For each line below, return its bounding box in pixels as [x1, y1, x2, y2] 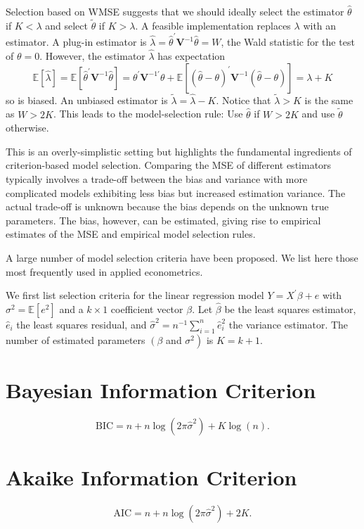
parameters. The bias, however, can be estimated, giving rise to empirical [6, 212, 321, 227]
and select [45, 18, 88, 32]
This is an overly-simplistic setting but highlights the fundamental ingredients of [6, 144, 352, 158]
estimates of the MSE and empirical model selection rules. [6, 227, 256, 241]
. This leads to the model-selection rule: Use [53, 106, 243, 121]
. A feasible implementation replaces [135, 18, 291, 32]
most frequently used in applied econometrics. [6, 264, 203, 279]
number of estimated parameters [6, 332, 145, 347]
